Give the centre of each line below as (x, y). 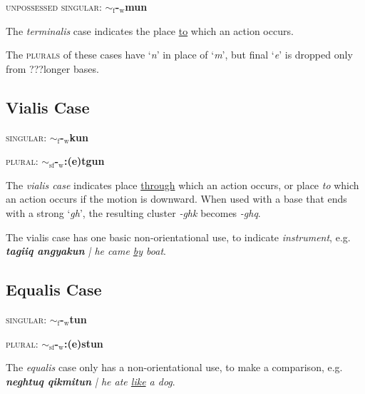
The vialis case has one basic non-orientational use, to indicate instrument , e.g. (178, 237)
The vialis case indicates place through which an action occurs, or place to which (182, 185)
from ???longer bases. (52, 68)
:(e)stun (83, 343)
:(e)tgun (84, 161)
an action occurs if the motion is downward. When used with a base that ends (176, 199)
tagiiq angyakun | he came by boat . (86, 251)
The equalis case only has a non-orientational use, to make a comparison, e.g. (174, 367)
